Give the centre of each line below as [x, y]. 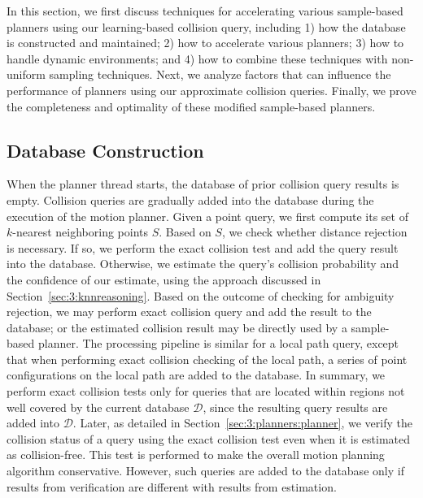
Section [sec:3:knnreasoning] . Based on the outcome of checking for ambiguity [201, 295]
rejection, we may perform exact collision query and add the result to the [189, 312]
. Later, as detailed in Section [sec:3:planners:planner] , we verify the [242, 423]
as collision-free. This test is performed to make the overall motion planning [196, 455]
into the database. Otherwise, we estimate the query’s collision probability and [203, 264]
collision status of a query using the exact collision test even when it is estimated [209, 438]
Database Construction [105, 150]
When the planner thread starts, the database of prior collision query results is [203, 184]
